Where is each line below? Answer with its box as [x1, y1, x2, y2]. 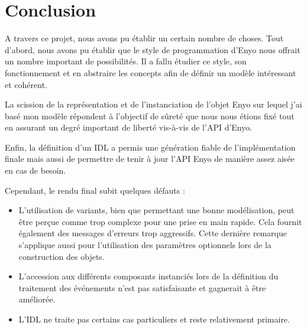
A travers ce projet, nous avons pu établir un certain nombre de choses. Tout [5, 32, 284, 44]
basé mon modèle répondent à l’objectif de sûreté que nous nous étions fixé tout [5, 109, 295, 122]
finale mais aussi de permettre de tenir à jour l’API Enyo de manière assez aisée [5, 152, 295, 165]
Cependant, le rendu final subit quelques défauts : [5, 184, 185, 196]
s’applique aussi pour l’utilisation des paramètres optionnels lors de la [18, 239, 272, 251]
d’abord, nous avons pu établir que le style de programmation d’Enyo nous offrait [5, 43, 300, 56]
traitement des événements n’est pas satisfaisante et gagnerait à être [18, 281, 266, 294]
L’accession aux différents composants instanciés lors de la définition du [18, 270, 279, 282]
